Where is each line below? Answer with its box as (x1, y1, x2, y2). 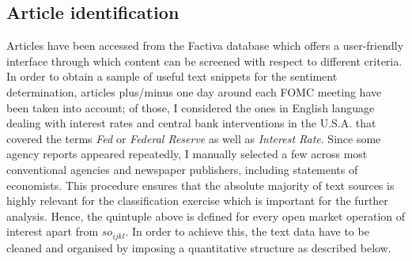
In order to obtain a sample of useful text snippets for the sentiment (6, 68, 338, 85)
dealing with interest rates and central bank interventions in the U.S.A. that (6, 115, 376, 131)
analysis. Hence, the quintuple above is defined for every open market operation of (6, 207, 406, 224)
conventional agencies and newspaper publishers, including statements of (6, 161, 358, 177)
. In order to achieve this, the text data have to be (125, 223, 369, 240)
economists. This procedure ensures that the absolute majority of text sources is (6, 176, 395, 193)
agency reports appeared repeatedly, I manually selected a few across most (6, 146, 368, 162)
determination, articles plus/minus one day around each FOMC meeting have (6, 83, 382, 100)
